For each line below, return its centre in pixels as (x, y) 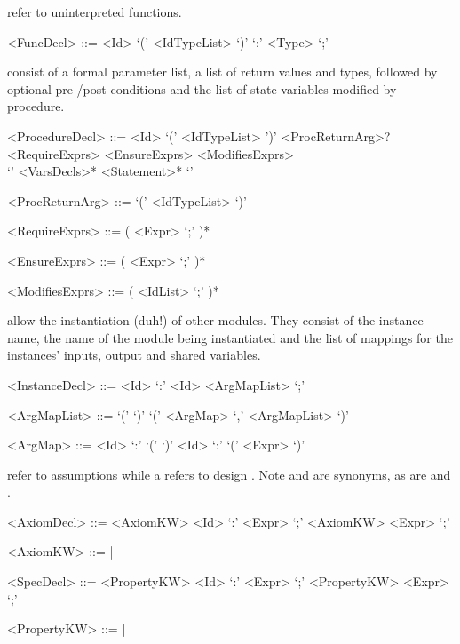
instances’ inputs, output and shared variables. (134, 355)
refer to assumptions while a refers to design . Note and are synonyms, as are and (229, 474)
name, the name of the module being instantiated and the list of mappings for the (230, 337)
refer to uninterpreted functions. (95, 12)
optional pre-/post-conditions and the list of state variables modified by (202, 88)
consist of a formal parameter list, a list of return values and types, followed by (222, 72)
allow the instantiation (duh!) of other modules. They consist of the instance (215, 320)
